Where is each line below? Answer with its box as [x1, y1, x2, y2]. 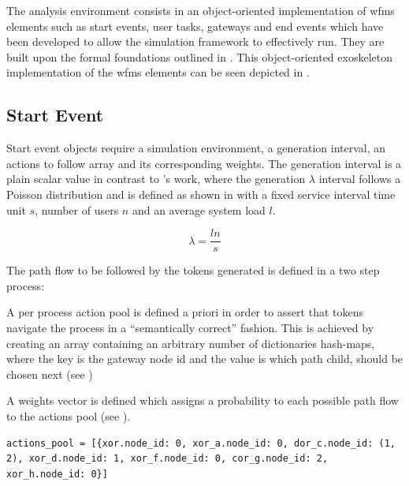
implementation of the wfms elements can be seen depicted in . [6, 64, 310, 80]
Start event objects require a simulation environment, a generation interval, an [6, 140, 386, 156]
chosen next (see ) [6, 365, 93, 382]
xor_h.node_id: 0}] [6, 468, 108, 480]
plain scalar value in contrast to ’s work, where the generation [6, 170, 306, 187]
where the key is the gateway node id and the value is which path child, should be [6, 350, 403, 367]
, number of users [35, 201, 119, 218]
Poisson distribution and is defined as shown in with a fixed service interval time [6, 185, 396, 202]
